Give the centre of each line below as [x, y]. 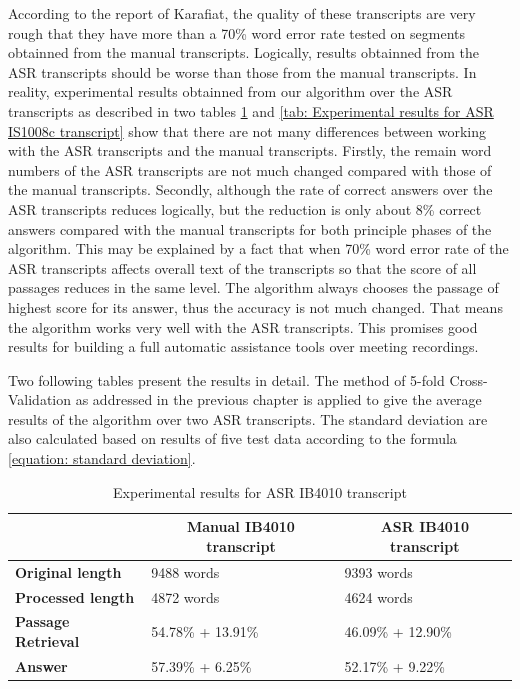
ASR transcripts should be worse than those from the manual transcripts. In [242, 71]
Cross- [468, 379]
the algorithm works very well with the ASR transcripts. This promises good [243, 326]
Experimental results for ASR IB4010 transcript [260, 491]
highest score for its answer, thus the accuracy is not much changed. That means [255, 306]
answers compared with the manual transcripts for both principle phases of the [250, 228]
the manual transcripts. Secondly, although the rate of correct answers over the [250, 189]
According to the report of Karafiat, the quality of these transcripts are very [242, 13]
